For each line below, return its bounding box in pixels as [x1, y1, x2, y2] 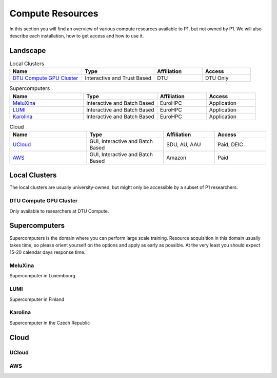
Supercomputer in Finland [9, 296, 64, 303]
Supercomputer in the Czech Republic [9, 319, 90, 326]
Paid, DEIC [217, 141, 244, 148]
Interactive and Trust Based [85, 74, 151, 82]
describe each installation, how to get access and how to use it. [9, 32, 144, 39]
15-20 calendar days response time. [9, 249, 86, 255]
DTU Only [205, 74, 229, 82]
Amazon [166, 154, 187, 161]
